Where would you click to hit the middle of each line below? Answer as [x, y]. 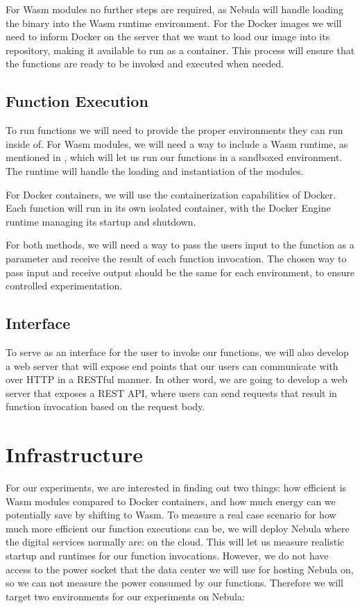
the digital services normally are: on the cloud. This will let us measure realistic [175, 542]
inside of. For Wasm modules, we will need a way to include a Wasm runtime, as [177, 143]
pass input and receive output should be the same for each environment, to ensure [180, 272]
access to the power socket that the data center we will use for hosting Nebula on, [180, 569]
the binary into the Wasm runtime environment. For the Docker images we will [174, 23]
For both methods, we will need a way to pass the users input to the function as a [180, 245]
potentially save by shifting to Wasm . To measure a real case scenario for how [171, 515]
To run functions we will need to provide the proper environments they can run [174, 130]
